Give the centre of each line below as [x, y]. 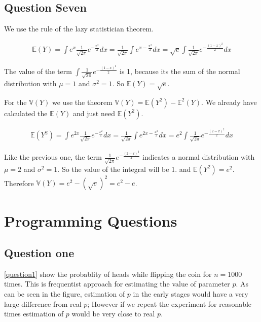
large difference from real [43, 303]
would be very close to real [113, 314]
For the [15, 102]
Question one [39, 253]
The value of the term [38, 71]
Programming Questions [91, 220]
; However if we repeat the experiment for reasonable [170, 303]
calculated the [26, 113]
